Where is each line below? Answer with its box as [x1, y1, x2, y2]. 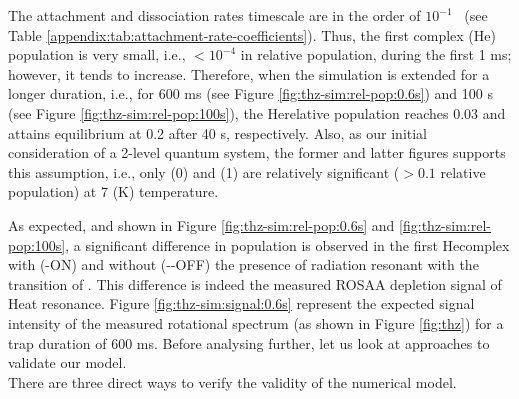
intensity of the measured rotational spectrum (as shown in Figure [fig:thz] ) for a [8, 312, 504, 333]
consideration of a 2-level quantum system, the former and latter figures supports [8, 142, 506, 163]
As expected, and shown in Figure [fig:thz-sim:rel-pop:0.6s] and [8, 214, 395, 235]
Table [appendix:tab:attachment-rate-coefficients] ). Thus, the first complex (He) [8, 24, 496, 45]
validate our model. [8, 352, 127, 373]
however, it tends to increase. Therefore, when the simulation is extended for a [8, 63, 490, 84]
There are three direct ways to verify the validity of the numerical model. [8, 371, 457, 392]
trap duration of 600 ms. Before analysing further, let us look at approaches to [8, 332, 490, 353]
